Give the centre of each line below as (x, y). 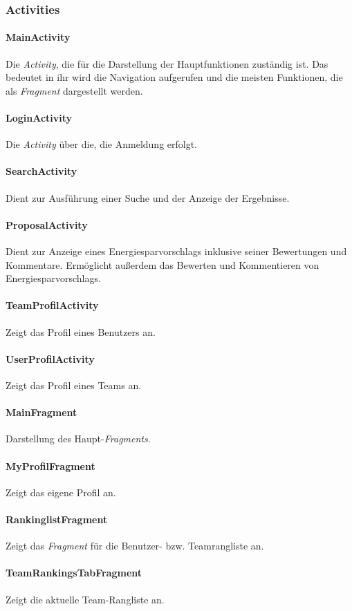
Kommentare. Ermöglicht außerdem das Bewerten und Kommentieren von (163, 264)
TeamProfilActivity (52, 305)
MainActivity (38, 37)
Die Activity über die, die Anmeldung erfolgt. (102, 144)
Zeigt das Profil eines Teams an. (74, 385)
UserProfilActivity (50, 358)
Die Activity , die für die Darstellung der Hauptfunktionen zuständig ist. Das (167, 63)
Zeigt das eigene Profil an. (61, 492)
